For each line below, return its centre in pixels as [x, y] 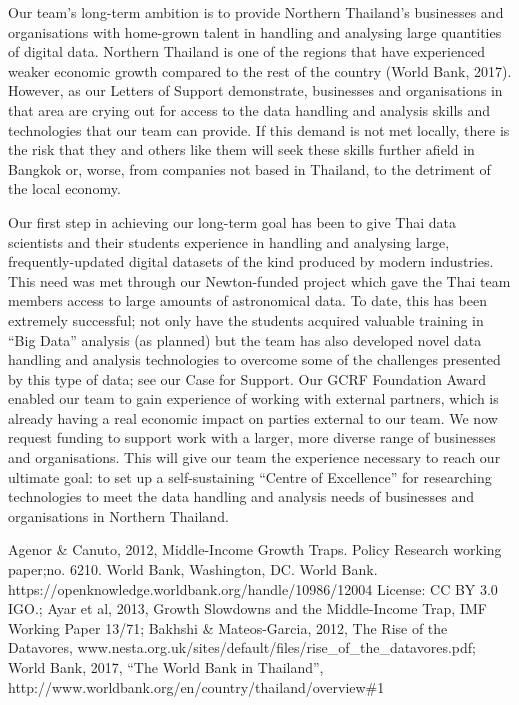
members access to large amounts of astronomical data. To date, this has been [247, 300]
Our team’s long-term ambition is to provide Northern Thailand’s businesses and [256, 12]
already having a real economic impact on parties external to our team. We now [253, 417]
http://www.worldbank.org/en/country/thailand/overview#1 [196, 686]
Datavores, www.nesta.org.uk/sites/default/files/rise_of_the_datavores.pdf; [242, 647]
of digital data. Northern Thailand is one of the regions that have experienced [247, 51]
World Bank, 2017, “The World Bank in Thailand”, [166, 667]
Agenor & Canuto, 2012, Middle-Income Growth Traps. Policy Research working [255, 549]
